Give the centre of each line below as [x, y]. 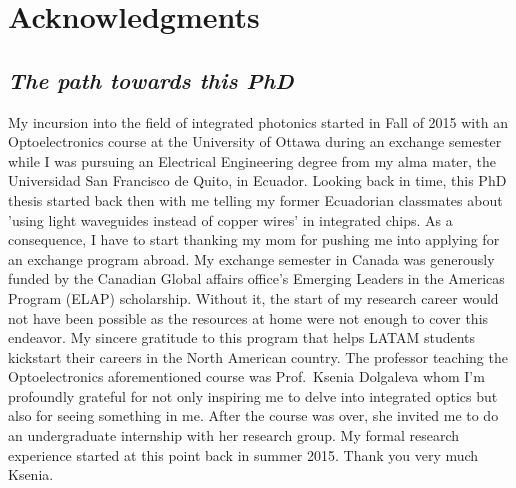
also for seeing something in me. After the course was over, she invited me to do [253, 415]
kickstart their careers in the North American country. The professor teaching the [258, 356]
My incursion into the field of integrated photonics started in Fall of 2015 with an [258, 121]
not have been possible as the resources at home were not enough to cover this [248, 317]
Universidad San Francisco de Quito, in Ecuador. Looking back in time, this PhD [257, 180]
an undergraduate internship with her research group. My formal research [233, 435]
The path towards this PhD [151, 79]
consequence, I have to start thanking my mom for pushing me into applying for [254, 239]
